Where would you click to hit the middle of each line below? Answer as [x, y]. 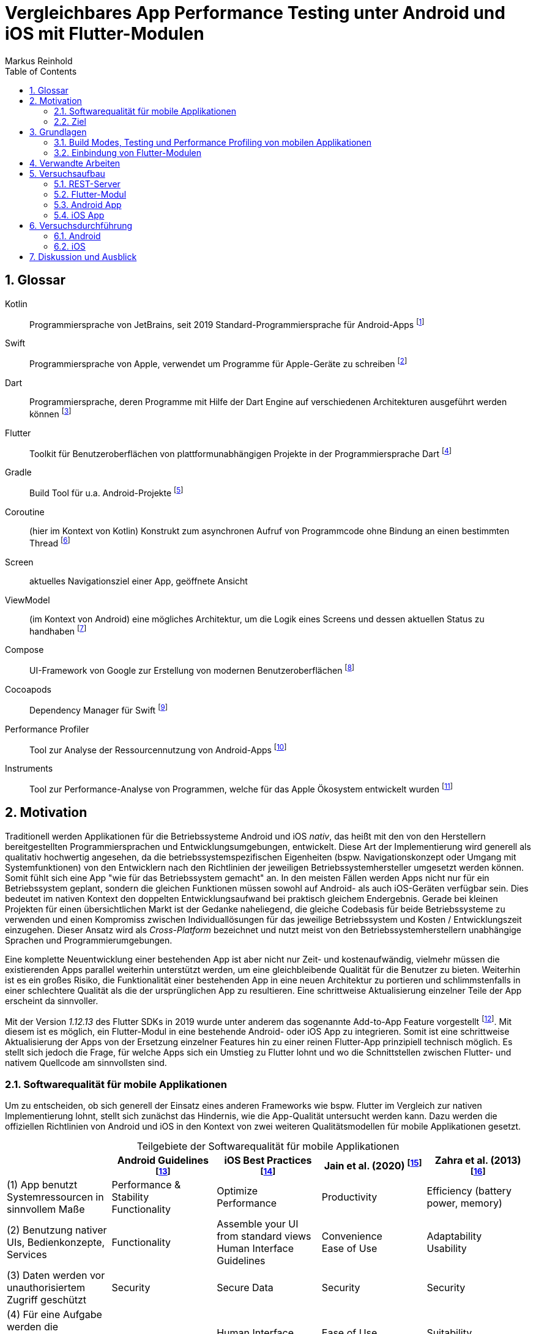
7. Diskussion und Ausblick [83, 256]
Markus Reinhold [39, 61]
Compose [24, 650]
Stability [130, 1197]
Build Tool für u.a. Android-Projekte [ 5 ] [106, 492]
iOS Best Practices [268, 1161]
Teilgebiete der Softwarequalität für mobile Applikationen [268, 1146]
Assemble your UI [258, 1224]
